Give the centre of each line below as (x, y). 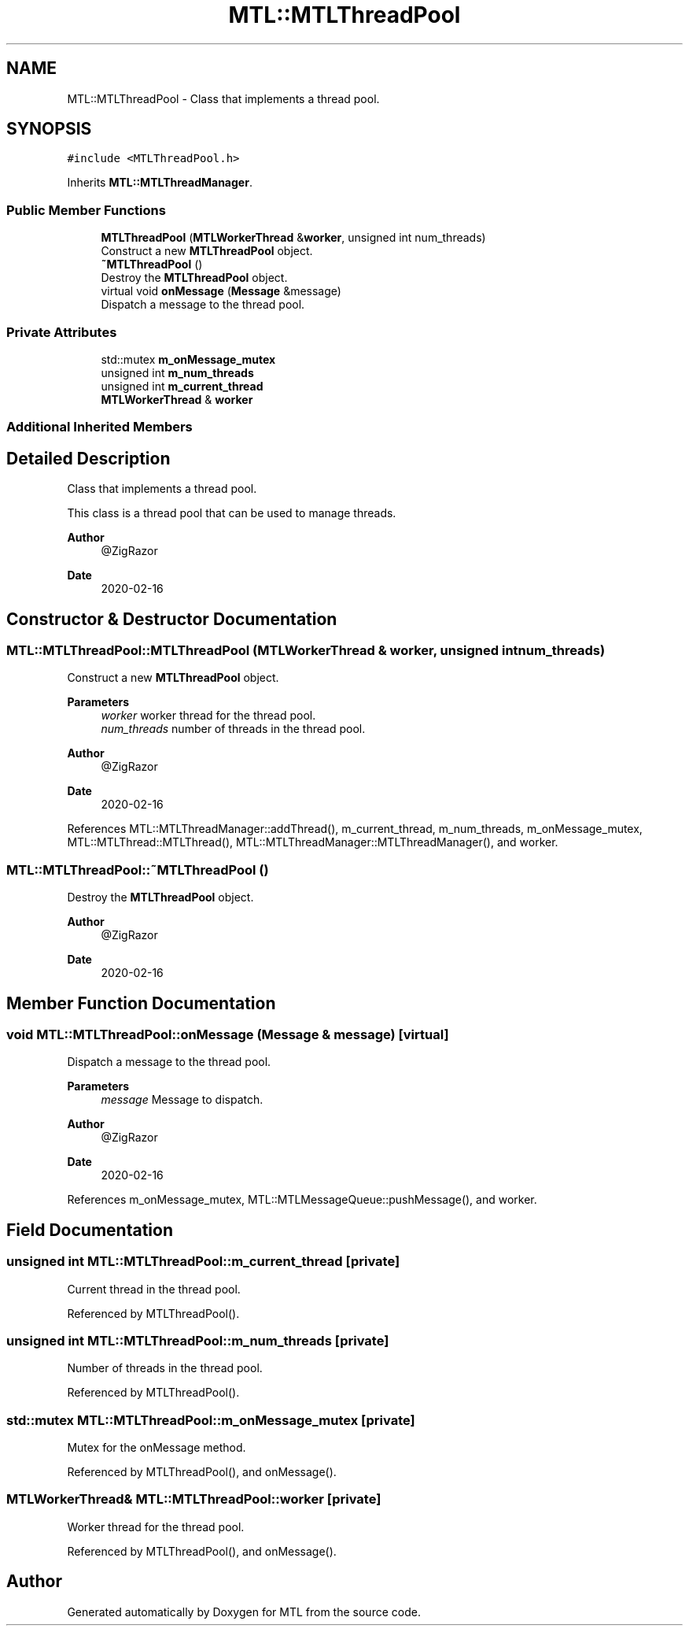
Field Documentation (90, 1230)
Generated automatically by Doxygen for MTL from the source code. (244, 1612)
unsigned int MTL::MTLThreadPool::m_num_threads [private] (198, 1340)
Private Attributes (62, 332)
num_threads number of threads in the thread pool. (233, 729)
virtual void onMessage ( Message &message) (221, 291)
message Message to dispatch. (182, 1100)
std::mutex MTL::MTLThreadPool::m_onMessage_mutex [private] (211, 1420)
